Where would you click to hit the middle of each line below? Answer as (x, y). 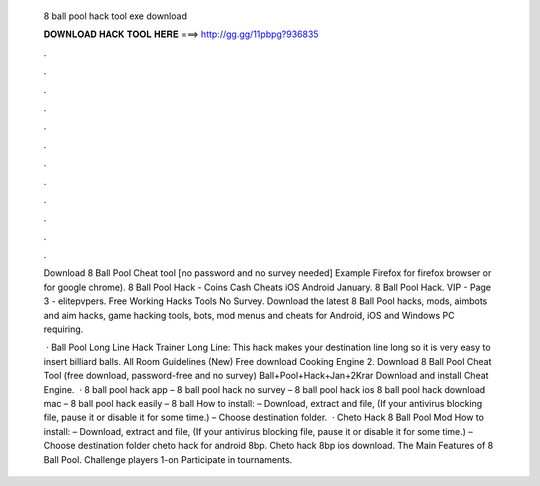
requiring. (63, 329)
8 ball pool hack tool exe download (115, 16)
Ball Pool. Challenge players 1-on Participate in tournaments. (168, 459)
